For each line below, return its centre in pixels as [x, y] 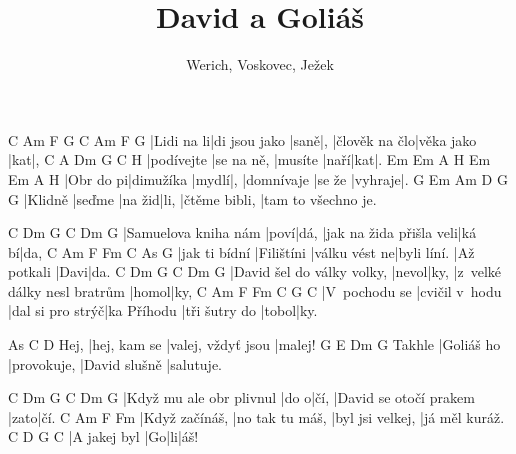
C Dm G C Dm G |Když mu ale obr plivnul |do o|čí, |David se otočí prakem [241, 397]
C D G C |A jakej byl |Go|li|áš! [103, 436]
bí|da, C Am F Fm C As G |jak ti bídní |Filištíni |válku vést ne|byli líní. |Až [241, 251]
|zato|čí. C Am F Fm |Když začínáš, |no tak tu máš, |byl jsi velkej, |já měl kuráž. [256, 416]
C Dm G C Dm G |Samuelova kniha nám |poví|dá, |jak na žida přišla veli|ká [242, 232]
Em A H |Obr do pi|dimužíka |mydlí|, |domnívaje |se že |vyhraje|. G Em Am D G [258, 178]
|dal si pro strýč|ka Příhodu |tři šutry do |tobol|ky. [163, 310]
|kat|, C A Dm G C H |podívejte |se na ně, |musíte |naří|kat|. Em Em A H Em [249, 159]
